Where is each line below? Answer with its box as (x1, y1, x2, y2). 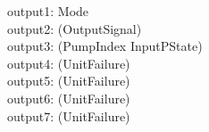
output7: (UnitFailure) (6, 106, 130, 125)
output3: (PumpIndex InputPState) (6, 37, 203, 55)
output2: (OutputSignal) (6, 19, 142, 37)
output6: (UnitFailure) (6, 88, 130, 107)
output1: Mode (6, 2, 89, 20)
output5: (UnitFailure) (6, 71, 130, 90)
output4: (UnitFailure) (6, 54, 130, 72)
